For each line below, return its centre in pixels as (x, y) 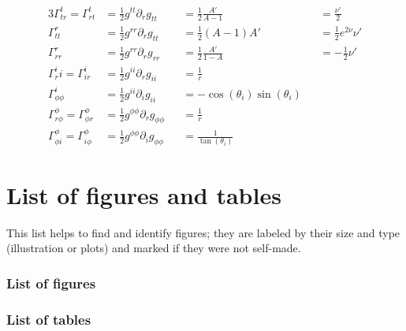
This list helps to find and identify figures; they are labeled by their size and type (203, 232)
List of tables (49, 319)
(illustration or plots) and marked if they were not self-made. (154, 248)
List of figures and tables (144, 194)
